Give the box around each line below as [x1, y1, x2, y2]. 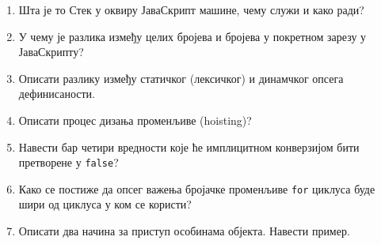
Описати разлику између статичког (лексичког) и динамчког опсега [18, 69, 344, 86]
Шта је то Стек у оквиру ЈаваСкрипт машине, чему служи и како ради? [18, 2, 364, 17]
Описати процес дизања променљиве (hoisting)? [18, 111, 252, 128]
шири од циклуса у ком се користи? [18, 196, 192, 212]
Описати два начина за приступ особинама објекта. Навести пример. [18, 223, 350, 239]
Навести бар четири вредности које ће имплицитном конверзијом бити [18, 138, 360, 155]
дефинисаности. [18, 85, 96, 102]
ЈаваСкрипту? [18, 43, 84, 60]
